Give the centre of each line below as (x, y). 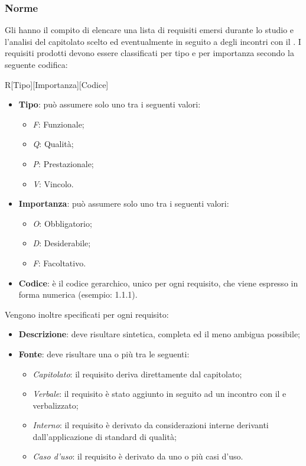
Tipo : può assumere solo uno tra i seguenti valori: (110, 104)
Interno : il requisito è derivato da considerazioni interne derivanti (151, 425)
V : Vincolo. (53, 183)
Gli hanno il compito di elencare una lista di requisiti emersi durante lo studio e (149, 30)
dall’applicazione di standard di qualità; (105, 436)
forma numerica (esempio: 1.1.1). (78, 294)
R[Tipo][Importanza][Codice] (57, 84)
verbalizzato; (56, 405)
